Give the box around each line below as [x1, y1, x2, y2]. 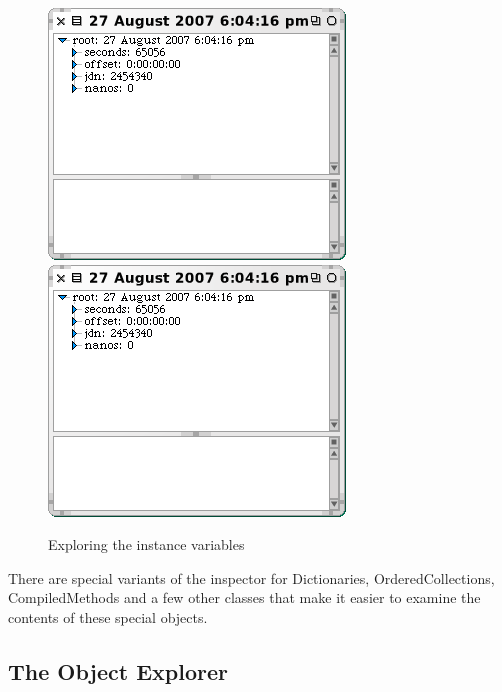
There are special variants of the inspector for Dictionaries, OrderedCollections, [8, 567, 495, 588]
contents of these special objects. [8, 606, 208, 627]
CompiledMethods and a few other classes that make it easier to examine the [8, 587, 481, 608]
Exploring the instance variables [48, 534, 245, 555]
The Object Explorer [8, 655, 228, 686]
